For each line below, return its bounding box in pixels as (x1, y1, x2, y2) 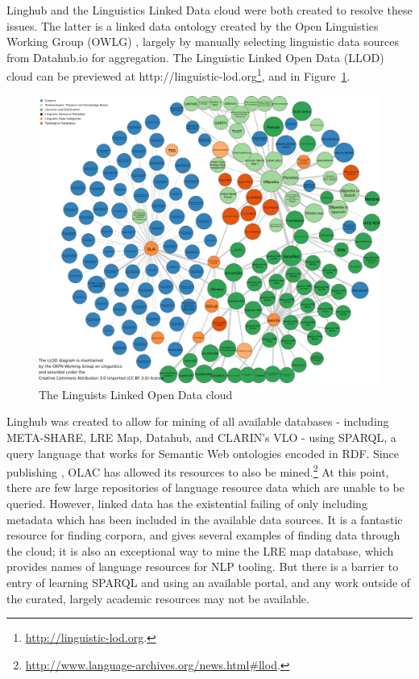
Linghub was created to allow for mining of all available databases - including (6, 413, 389, 430)
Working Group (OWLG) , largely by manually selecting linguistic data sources (6, 33, 400, 50)
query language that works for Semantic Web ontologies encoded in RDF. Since (6, 444, 399, 461)
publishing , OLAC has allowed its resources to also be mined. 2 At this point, (6, 461, 389, 480)
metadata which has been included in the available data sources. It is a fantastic (6, 510, 403, 527)
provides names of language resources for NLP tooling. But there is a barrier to (6, 558, 399, 575)
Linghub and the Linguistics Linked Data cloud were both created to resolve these (6, 2, 413, 18)
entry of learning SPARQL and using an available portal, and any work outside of (6, 573, 411, 590)
